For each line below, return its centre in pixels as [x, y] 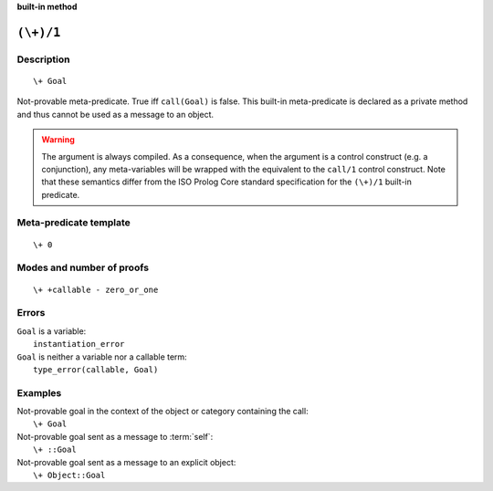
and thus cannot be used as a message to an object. [115, 114]
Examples [39, 392]
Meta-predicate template [74, 223]
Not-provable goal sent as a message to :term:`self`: [115, 436]
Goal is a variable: [52, 331]
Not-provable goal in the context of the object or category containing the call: [163, 412]
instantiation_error [79, 344]
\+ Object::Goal [69, 475]
